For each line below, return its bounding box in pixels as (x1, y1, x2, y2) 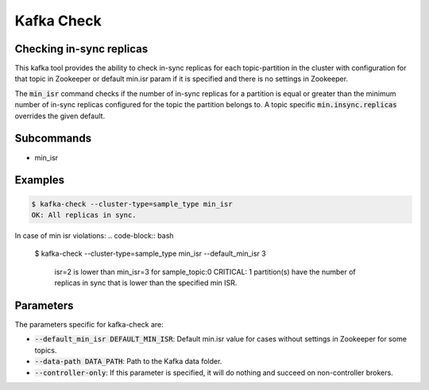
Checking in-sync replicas (14, 42, 149, 56)
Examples (14, 173, 65, 187)
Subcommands (14, 132, 91, 145)
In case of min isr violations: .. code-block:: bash (14, 230, 174, 240)
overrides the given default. (14, 111, 106, 121)
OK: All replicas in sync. (31, 210, 137, 219)
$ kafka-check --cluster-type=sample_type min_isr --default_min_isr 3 (34, 249, 266, 258)
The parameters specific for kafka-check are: (14, 319, 164, 329)
